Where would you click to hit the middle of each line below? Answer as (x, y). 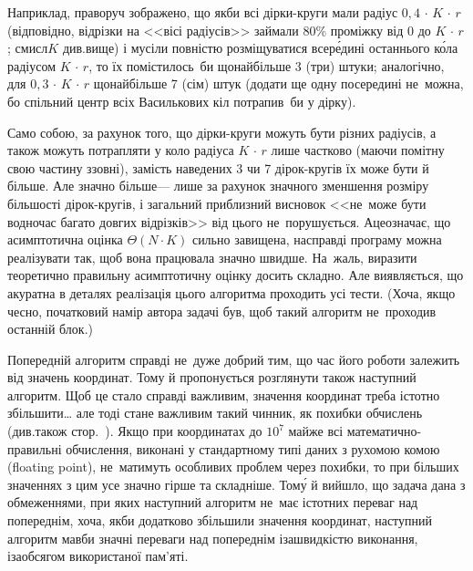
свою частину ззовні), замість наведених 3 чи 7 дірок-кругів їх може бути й (218, 167)
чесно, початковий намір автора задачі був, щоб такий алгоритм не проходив (222, 311)
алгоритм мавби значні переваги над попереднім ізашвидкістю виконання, (213, 538)
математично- (384, 431)
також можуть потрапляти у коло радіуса (121, 150)
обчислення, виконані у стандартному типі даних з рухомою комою (253, 448)
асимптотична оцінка (65, 239)
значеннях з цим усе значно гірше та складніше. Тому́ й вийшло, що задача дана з (236, 484)
